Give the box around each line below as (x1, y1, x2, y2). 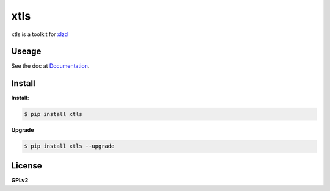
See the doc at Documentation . (11, 62, 90, 70)
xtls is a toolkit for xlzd (11, 31, 68, 38)
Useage (11, 46, 42, 57)
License (11, 160, 42, 171)
